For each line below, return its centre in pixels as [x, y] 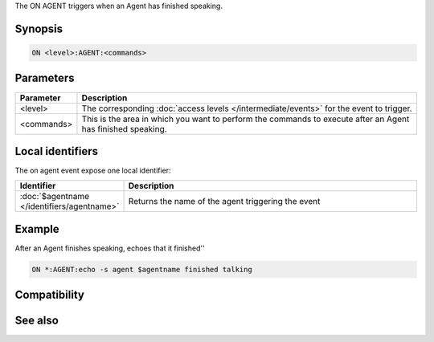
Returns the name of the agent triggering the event [224, 202]
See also [37, 321]
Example [37, 229]
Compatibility [49, 295]
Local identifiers [57, 151]
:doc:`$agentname [55, 197]
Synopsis [39, 28]
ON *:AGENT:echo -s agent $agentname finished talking [142, 269]
